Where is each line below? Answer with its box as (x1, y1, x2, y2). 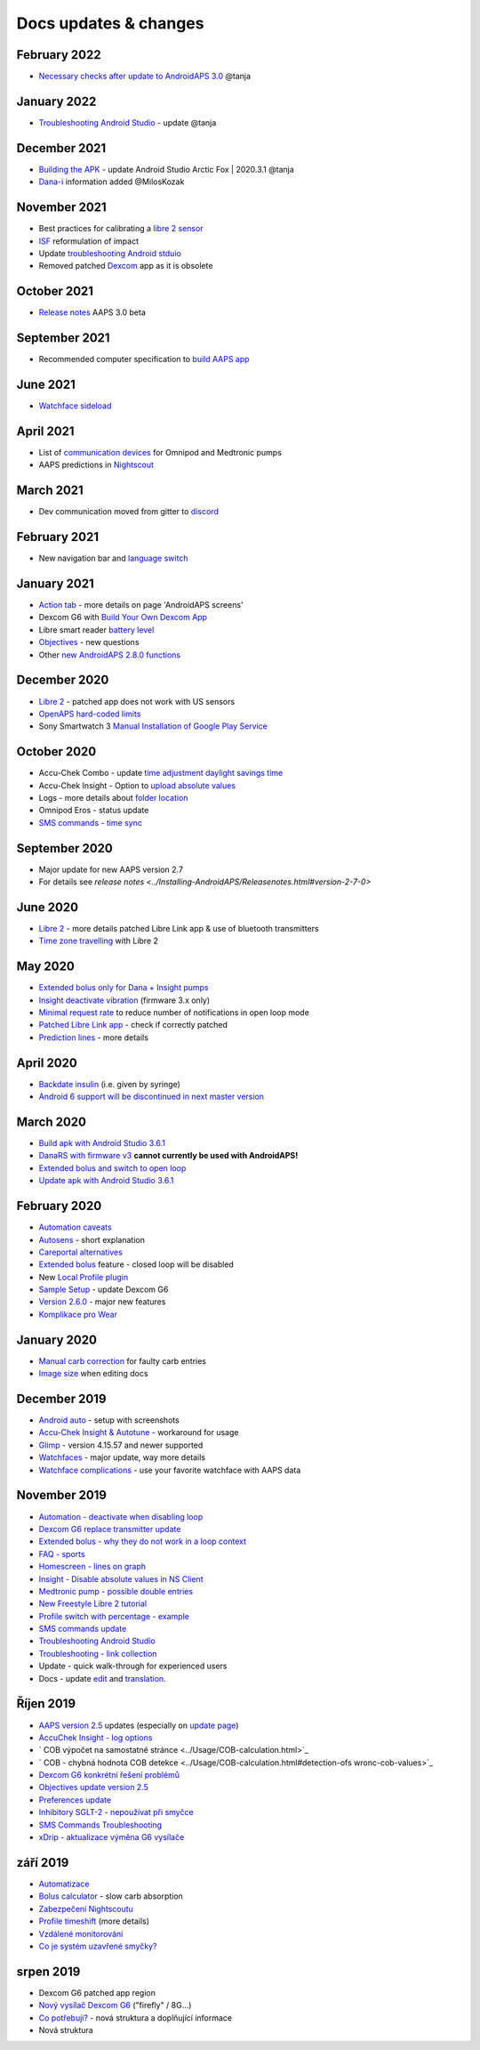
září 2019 (16, 1855, 69, 1870)
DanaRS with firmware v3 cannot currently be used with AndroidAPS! (38, 1150, 299, 1161)
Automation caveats (38, 1222, 112, 1232)
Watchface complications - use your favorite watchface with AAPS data (38, 1465, 301, 1475)
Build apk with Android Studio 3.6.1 (38, 1138, 166, 1149)
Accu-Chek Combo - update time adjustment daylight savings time (38, 768, 284, 779)
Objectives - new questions (38, 637, 140, 648)
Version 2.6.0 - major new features (38, 1296, 166, 1307)
